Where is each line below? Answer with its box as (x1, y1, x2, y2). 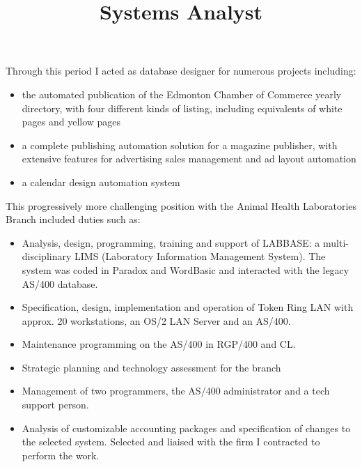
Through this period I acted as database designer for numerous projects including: (6, 63, 356, 78)
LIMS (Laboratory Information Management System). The (74, 249, 326, 263)
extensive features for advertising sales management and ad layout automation (22, 151, 356, 166)
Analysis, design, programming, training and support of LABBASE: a (22, 235, 320, 250)
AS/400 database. (22, 276, 98, 291)
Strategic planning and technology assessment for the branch (22, 360, 281, 374)
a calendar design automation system (22, 174, 180, 189)
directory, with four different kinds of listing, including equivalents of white (22, 100, 343, 115)
